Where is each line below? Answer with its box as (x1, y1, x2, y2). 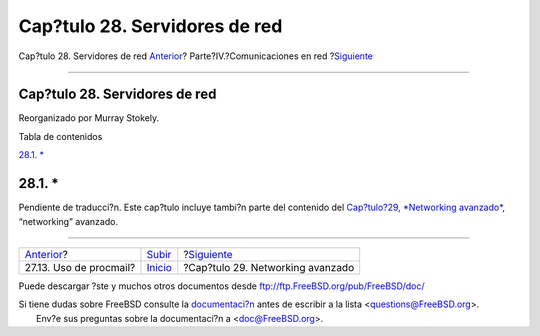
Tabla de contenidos (18, 130, 103, 142)
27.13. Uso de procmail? (24, 260, 136, 274)
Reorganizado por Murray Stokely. (18, 112, 160, 124)
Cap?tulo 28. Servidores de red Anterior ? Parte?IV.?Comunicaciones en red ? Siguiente (18, 50, 374, 62)
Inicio (146, 260, 172, 274)
